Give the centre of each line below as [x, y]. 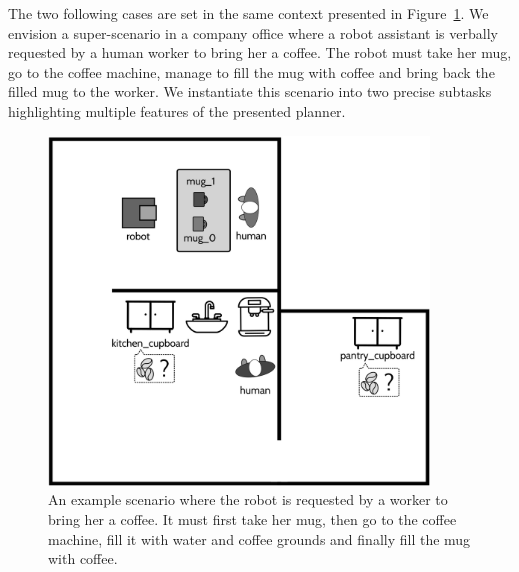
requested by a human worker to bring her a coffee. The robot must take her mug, [260, 52]
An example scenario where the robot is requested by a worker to [248, 499]
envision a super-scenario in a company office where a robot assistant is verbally [253, 32]
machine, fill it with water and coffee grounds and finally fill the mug [259, 538]
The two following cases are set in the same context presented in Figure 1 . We [248, 13]
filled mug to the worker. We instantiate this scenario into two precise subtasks [250, 91]
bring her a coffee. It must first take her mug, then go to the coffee [252, 519]
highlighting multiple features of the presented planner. [177, 110]
